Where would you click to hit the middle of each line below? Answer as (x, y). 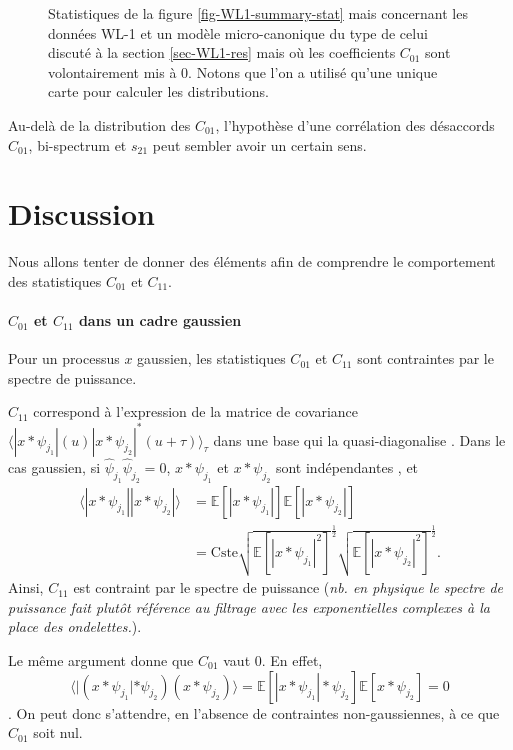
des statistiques (55, 280)
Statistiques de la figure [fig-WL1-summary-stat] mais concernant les (258, 13)
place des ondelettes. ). (75, 626)
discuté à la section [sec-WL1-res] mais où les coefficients (222, 52)
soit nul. (58, 732)
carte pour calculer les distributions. (158, 91)
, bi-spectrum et (77, 144)
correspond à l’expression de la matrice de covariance (195, 411)
